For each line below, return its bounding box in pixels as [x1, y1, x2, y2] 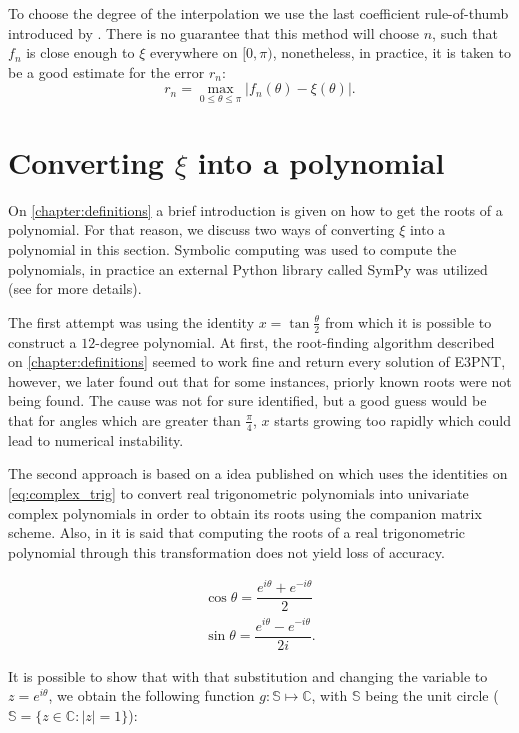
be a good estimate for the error [8, 61, 205, 82]
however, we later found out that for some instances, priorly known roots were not [8, 370, 512, 391]
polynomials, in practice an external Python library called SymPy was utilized [8, 258, 488, 279]
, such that [432, 22, 498, 43]
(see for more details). [8, 278, 142, 299]
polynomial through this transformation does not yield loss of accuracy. [8, 541, 445, 562]
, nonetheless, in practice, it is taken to [272, 42, 512, 63]
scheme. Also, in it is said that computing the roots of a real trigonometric [8, 522, 466, 543]
